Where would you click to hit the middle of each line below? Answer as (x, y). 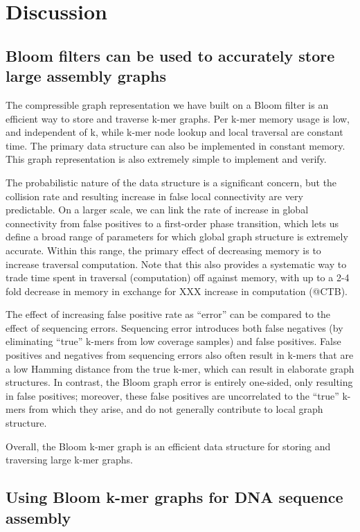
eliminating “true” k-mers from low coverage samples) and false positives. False (173, 341)
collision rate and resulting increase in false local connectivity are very (154, 196)
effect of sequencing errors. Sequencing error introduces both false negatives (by (174, 327)
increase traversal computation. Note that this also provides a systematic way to (176, 264)
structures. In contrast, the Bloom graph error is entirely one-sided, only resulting (179, 382)
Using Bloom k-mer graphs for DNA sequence (174, 497)
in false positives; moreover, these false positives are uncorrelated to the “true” (172, 395)
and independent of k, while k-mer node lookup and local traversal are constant (174, 132)
